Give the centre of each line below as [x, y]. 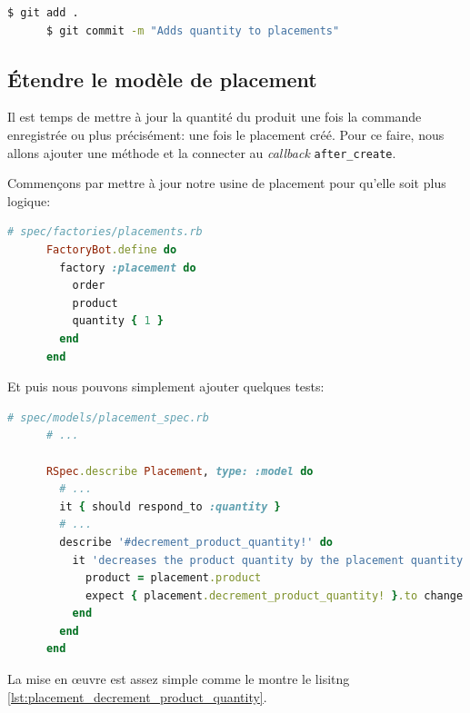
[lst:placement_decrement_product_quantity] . [137, 696]
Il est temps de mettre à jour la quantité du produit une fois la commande [215, 117]
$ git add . [43, 13]
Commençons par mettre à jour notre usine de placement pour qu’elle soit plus [227, 183]
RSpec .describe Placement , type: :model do [180, 471]
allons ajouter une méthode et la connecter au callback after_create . [202, 152]
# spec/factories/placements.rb [105, 232]
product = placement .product [173, 578]
